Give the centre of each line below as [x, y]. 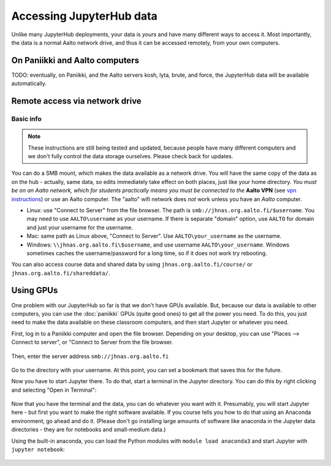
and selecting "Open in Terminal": [54, 390]
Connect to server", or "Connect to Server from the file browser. [92, 342]
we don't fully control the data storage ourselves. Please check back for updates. [131, 156]
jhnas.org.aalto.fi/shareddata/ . [61, 273]
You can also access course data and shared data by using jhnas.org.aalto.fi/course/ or [132, 264]
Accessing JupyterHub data [84, 16]
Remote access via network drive [76, 101]
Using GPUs [35, 290]
